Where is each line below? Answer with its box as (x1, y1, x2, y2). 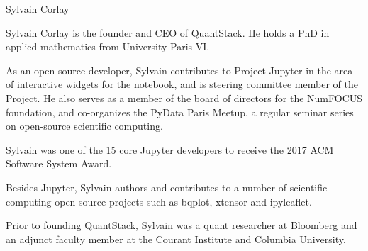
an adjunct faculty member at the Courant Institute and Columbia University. (6, 231, 346, 246)
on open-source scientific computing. (6, 118, 163, 133)
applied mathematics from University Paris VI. (6, 39, 210, 54)
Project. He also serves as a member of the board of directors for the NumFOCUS (6, 90, 363, 105)
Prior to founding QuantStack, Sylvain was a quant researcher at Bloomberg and (6, 218, 357, 233)
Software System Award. (6, 156, 112, 171)
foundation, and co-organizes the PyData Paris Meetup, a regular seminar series (6, 104, 354, 119)
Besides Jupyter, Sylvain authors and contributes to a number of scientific (6, 179, 328, 194)
